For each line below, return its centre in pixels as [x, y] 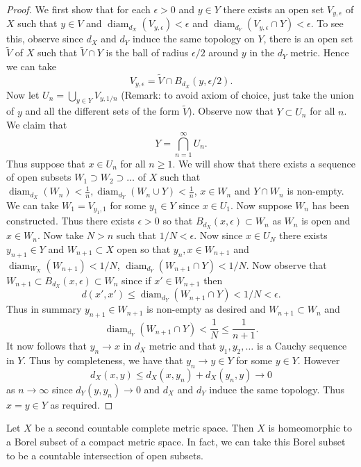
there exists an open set [274, 9]
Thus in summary [44, 309]
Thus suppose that [46, 163]
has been [331, 205]
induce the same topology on [193, 39]
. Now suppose [261, 205]
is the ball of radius [147, 52]
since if [136, 280]
